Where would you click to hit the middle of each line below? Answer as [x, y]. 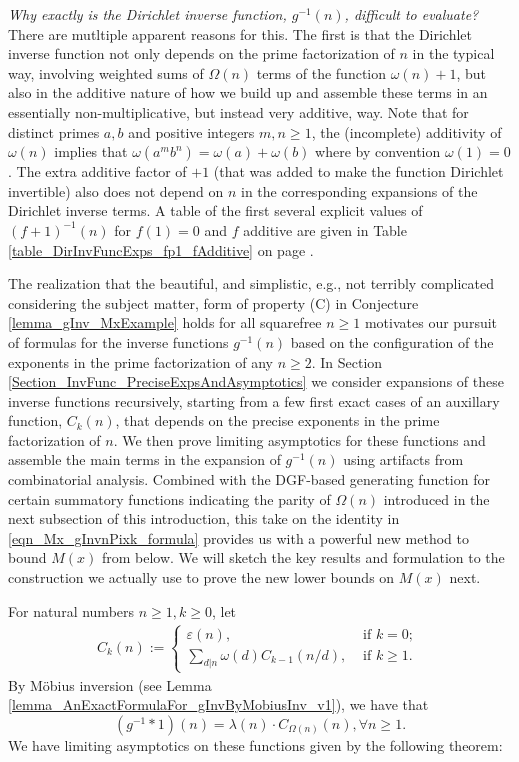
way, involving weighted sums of [106, 72]
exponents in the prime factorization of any [141, 361]
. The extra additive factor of [97, 171]
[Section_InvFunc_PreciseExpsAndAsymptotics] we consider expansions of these [256, 381]
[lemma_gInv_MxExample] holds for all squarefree [165, 322]
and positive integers [191, 131]
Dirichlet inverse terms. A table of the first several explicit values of [215, 210]
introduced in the [436, 498]
